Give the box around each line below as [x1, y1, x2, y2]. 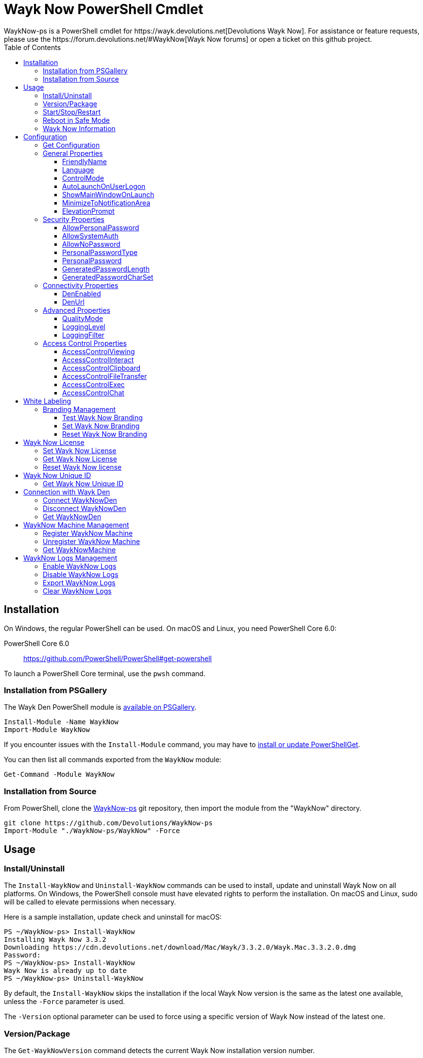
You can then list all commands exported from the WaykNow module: [4, 755, 221, 764]
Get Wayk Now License [43, 454, 117, 463]
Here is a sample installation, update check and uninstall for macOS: [4, 913, 222, 921]
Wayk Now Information [43, 124, 116, 133]
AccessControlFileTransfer [62, 372, 147, 380]
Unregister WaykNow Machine [43, 537, 140, 546]
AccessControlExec [62, 380, 125, 389]
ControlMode [62, 173, 104, 182]
